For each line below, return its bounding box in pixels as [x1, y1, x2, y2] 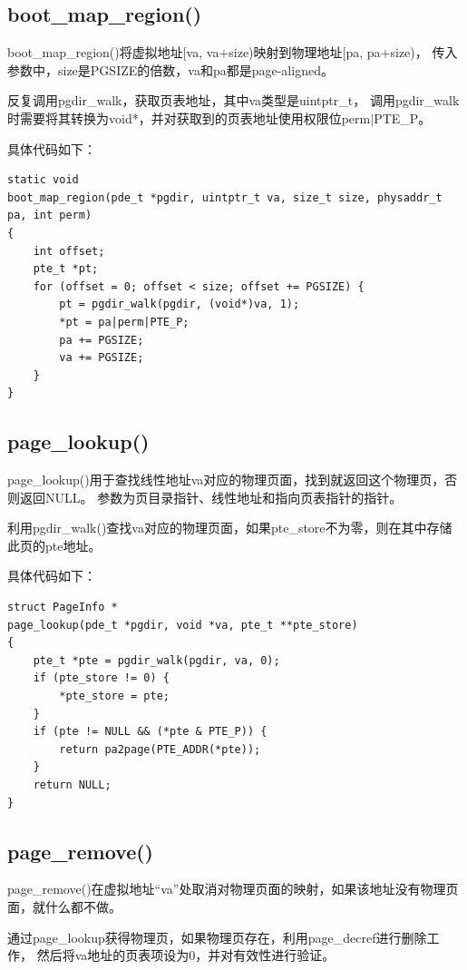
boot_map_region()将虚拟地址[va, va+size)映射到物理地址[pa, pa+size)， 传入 [7, 43, 458, 62]
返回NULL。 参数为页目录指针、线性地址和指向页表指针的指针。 [19, 487, 403, 506]
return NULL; [33, 779, 112, 791]
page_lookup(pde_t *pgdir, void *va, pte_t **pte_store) [7, 618, 358, 632]
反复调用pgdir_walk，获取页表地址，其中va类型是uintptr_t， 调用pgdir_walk [7, 91, 460, 110]
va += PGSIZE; [59, 351, 144, 365]
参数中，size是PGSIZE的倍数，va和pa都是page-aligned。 [7, 60, 334, 79]
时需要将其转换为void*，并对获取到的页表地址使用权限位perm [7, 108, 371, 127]
